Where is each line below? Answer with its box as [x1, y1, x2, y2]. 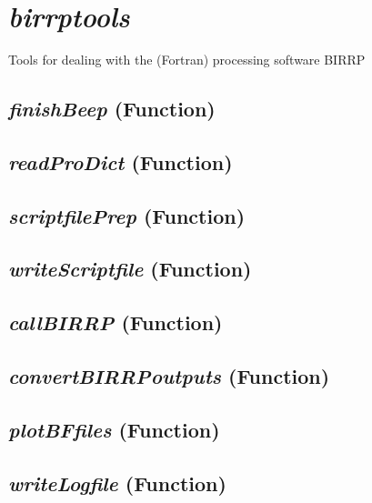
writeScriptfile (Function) [8, 255, 252, 283]
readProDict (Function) [8, 147, 233, 176]
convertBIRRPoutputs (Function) [8, 362, 330, 390]
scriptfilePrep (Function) [8, 201, 246, 229]
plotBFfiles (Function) [8, 415, 220, 443]
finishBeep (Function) [8, 95, 216, 123]
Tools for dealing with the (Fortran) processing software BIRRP [8, 50, 366, 69]
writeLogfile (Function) [8, 468, 226, 497]
